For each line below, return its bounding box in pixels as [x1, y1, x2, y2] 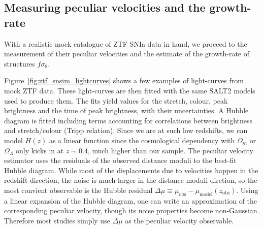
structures [4, 58, 35, 69]
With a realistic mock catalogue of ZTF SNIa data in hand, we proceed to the [4, 38, 247, 49]
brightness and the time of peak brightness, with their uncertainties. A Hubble [4, 105, 249, 116]
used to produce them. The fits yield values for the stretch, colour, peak [4, 95, 228, 106]
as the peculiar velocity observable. [125, 215, 234, 225]
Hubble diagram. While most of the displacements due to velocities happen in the [4, 165, 258, 175]
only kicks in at [16, 145, 64, 155]
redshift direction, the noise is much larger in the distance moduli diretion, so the [4, 175, 257, 185]
